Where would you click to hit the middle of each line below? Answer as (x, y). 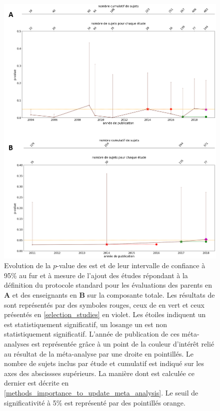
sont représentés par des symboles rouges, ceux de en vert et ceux (104, 304)
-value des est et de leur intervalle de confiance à (131, 265)
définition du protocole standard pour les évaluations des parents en (108, 285)
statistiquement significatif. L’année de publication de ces (92, 334)
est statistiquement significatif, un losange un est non (85, 324)
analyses (17, 344)
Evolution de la (27, 265)
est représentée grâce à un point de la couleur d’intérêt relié (123, 344)
